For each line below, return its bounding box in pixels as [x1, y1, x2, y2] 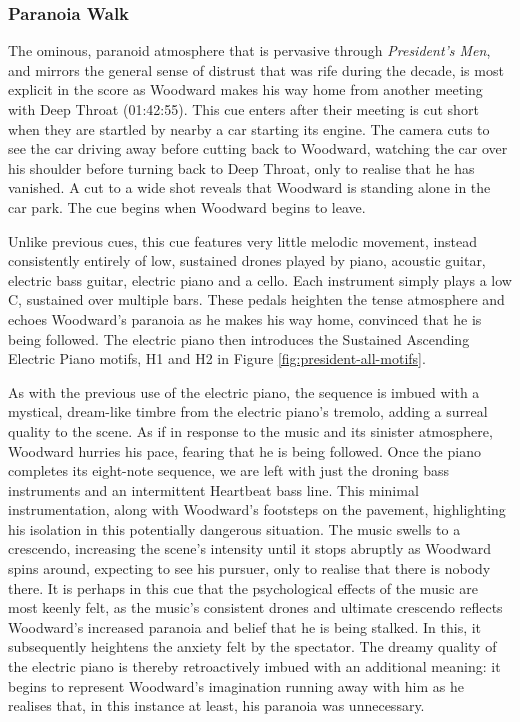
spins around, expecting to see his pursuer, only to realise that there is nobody [8, 558, 491, 579]
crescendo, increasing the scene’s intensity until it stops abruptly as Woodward [8, 538, 491, 559]
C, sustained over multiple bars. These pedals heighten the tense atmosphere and [8, 289, 505, 310]
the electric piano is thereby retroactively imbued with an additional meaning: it [8, 656, 501, 677]
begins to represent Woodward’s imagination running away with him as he [8, 675, 464, 696]
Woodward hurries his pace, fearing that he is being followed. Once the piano [8, 440, 481, 461]
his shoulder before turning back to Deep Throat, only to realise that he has [8, 157, 475, 178]
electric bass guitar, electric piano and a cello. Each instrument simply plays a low [8, 269, 512, 290]
